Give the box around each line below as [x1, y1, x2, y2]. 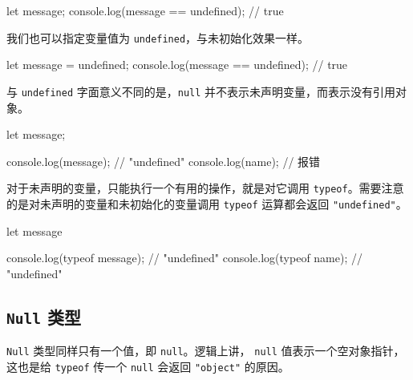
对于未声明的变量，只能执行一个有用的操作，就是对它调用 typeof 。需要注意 [6, 180, 404, 196]
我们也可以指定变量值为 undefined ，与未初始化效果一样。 [6, 29, 310, 46]
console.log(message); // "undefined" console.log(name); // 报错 [6, 152, 321, 169]
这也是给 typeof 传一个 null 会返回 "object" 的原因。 [6, 358, 290, 374]
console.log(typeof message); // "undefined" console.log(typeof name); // [6, 249, 362, 266]
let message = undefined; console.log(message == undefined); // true [6, 56, 348, 73]
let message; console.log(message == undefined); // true [6, 2, 284, 18]
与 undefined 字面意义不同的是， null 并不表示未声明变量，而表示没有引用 [6, 83, 396, 99]
